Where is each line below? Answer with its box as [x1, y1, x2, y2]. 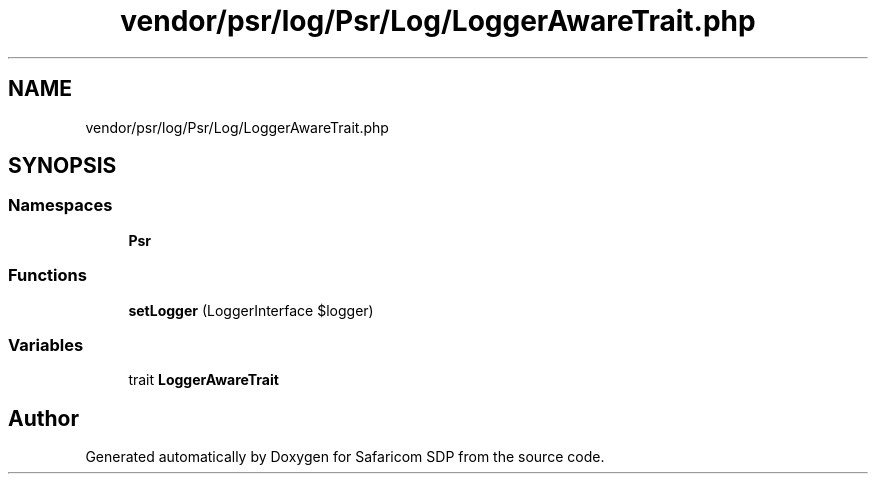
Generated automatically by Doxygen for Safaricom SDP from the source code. [85, 448, 605, 466]
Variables [8, 334, 84, 355]
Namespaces [8, 195, 113, 216]
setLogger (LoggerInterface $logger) [128, 301, 374, 319]
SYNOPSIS [8, 153, 117, 179]
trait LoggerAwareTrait [128, 371, 279, 389]
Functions [8, 265, 87, 286]
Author [8, 405, 79, 431]
